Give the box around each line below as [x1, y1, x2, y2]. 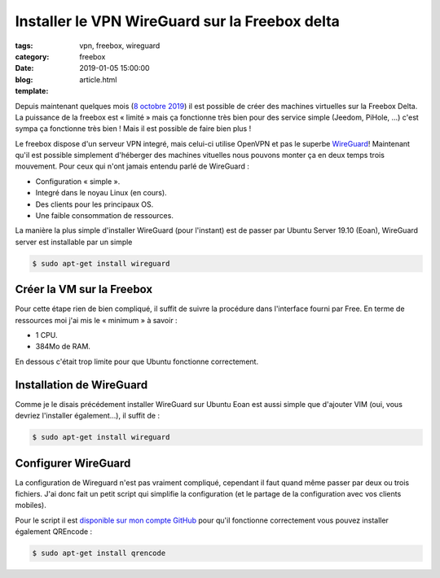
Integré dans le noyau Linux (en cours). [35, 188, 167, 198]
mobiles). [15, 501, 46, 510]
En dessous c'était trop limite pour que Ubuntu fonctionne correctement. [15, 357, 259, 366]
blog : [15, 74, 33, 85]
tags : [15, 41, 33, 50]
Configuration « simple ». [35, 176, 121, 186]
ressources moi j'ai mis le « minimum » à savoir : [15, 315, 178, 325]
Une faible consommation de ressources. [35, 211, 174, 221]
